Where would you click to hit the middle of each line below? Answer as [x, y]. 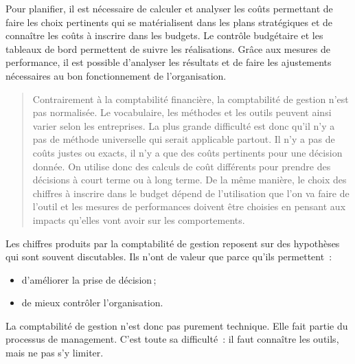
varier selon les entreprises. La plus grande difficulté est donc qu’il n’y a [184, 125]
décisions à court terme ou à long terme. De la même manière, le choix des [190, 180]
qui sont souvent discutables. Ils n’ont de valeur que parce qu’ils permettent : [169, 257]
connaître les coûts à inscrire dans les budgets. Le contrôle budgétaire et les [164, 35]
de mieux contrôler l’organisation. [92, 303]
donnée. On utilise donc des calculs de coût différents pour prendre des [182, 166]
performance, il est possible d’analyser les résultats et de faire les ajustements [169, 62]
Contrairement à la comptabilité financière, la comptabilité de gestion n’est [191, 99]
